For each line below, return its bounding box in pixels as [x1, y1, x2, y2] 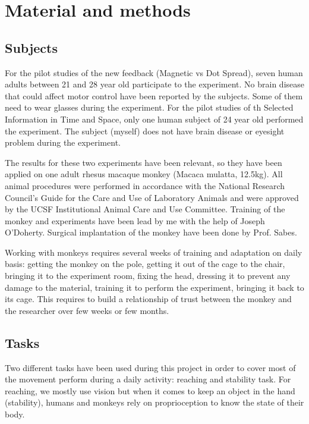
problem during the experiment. [5, 136, 121, 149]
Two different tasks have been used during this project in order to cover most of [5, 361, 296, 373]
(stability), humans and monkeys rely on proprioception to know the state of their [5, 396, 304, 409]
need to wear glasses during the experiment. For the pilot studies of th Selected [5, 101, 294, 114]
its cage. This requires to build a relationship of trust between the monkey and [5, 293, 292, 305]
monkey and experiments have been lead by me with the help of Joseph [5, 214, 265, 227]
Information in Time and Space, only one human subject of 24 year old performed [5, 112, 304, 125]
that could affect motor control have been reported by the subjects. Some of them [5, 89, 303, 102]
